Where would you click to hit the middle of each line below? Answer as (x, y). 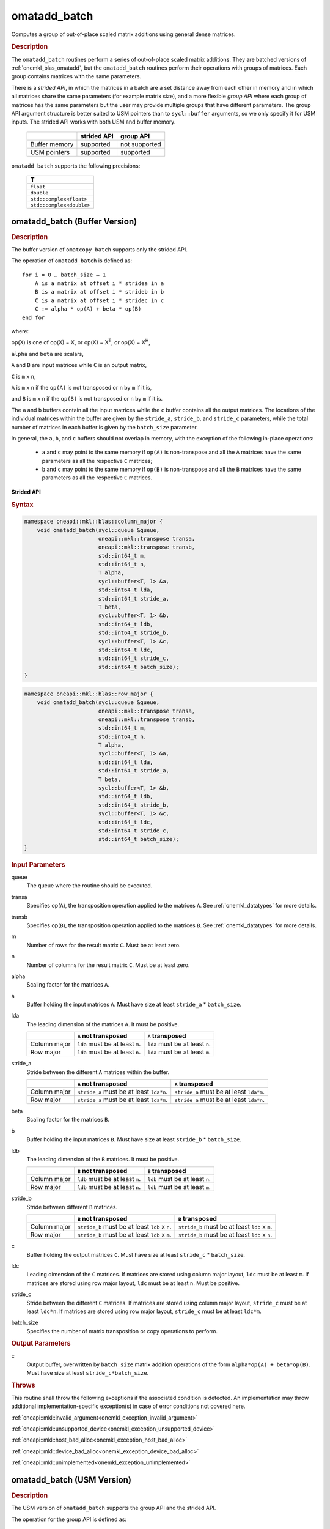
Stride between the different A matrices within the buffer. (98, 1072)
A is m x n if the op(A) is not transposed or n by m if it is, (82, 387)
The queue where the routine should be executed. (90, 886)
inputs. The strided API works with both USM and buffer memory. (94, 122)
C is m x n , (24, 376)
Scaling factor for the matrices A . (68, 985)
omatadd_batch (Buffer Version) (74, 221)
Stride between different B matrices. (72, 1207)
